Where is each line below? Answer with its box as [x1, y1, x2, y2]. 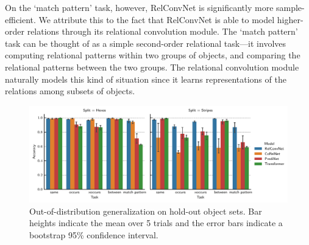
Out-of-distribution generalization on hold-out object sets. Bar [29, 204, 262, 217]
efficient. [5, 13, 36, 26]
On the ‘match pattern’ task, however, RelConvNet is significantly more [5, 1, 274, 13]
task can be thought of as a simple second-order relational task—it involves [5, 36, 286, 49]
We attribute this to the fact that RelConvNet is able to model [38, 13, 275, 26]
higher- [277, 13, 304, 26]
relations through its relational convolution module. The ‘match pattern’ [27, 25, 298, 38]
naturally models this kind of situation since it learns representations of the [5, 72, 286, 85]
